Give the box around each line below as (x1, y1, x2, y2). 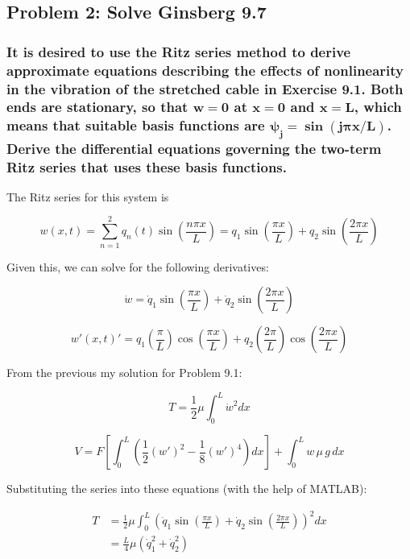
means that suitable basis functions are (6, 115, 265, 135)
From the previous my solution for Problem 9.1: (6, 364, 242, 381)
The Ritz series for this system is (6, 188, 169, 205)
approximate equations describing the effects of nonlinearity (6, 60, 404, 80)
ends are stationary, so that (6, 97, 188, 117)
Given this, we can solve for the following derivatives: (6, 258, 269, 275)
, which (354, 97, 402, 117)
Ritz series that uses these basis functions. (6, 156, 287, 176)
